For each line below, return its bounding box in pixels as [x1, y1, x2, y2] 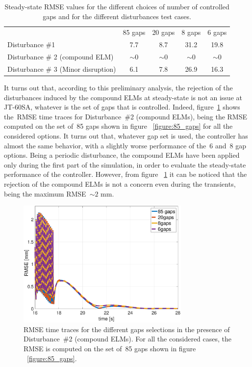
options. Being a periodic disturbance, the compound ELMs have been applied [4, 150, 240, 160]
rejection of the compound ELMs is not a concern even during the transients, [4, 179, 236, 189]
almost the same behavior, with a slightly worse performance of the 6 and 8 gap [4, 140, 246, 150]
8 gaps [181, 27, 201, 37]
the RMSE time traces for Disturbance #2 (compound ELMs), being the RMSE [4, 111, 248, 121]
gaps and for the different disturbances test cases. [43, 11, 191, 21]
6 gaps [207, 27, 227, 37]
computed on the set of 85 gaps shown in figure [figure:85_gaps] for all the [4, 121, 233, 131]
